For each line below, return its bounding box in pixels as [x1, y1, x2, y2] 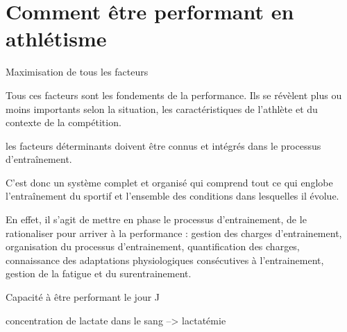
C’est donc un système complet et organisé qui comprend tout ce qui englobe [6, 175, 333, 189]
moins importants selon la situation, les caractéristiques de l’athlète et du [6, 101, 318, 116]
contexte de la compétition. [6, 115, 121, 130]
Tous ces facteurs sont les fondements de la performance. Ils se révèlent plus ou [6, 87, 342, 102]
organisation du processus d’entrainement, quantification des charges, [6, 239, 300, 254]
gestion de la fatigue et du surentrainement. [6, 266, 192, 281]
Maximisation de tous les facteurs [6, 64, 149, 79]
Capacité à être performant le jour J [6, 290, 160, 304]
